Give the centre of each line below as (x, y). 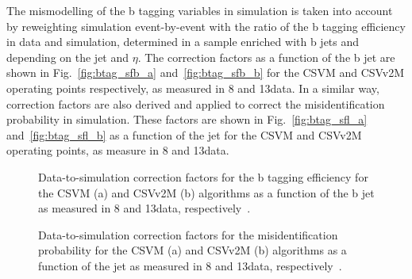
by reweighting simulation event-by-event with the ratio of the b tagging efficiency (206, 26)
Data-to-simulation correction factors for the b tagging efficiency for (203, 176)
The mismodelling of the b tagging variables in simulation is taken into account (200, 10)
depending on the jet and (68, 57)
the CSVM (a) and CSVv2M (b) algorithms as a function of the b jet (206, 192)
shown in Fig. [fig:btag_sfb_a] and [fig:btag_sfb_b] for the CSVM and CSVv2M (206, 73)
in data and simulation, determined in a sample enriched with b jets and (183, 42)
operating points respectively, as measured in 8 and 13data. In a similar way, (193, 88)
